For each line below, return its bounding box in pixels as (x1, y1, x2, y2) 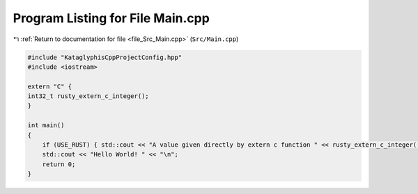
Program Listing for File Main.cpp (13, 10, 210, 26)
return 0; (42, 160, 76, 168)
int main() (27, 122, 65, 129)
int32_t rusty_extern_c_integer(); (27, 92, 149, 100)
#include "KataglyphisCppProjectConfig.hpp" (27, 53, 183, 61)
